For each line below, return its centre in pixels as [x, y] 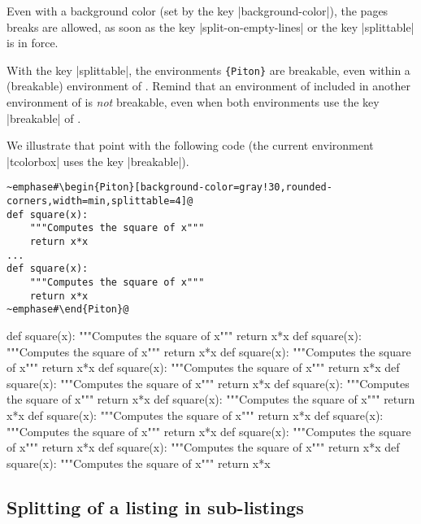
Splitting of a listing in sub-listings [155, 507]
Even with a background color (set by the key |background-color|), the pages [197, 11]
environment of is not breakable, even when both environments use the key [193, 102]
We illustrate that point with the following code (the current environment [190, 145]
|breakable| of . [44, 118]
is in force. [33, 43]
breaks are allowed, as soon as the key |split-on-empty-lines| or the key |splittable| [210, 26]
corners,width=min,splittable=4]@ [100, 201]
